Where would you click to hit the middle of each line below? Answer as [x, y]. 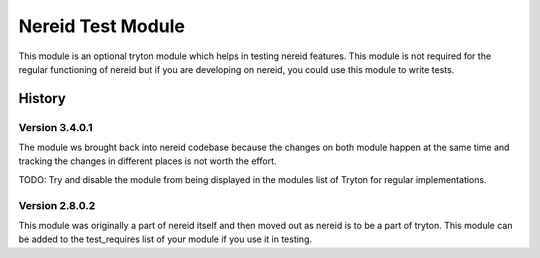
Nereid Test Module [101, 26]
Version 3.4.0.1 [56, 127]
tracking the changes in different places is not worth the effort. [147, 161]
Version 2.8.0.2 [57, 205]
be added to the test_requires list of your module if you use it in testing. [165, 239]
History [42, 98]
